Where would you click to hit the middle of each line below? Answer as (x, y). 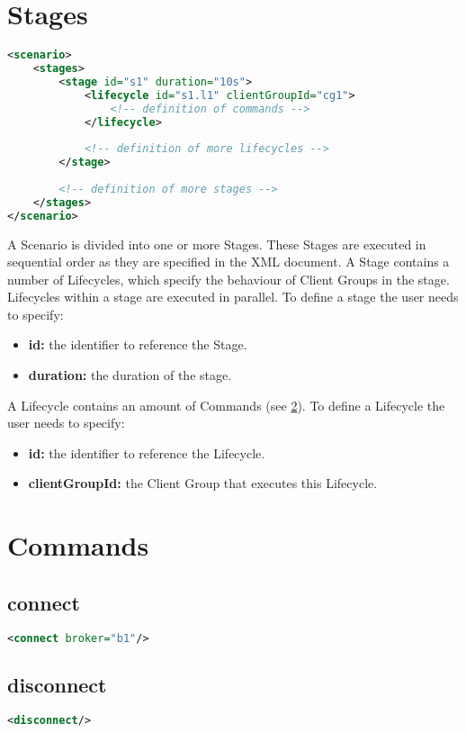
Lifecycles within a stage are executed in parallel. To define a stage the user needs (233, 297)
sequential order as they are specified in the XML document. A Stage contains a (229, 262)
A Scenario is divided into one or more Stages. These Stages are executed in (217, 244)
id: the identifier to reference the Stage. (138, 344)
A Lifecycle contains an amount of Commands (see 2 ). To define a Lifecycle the (226, 405)
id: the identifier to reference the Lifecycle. (147, 452)
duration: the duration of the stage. (130, 375)
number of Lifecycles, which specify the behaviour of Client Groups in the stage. (229, 279)
